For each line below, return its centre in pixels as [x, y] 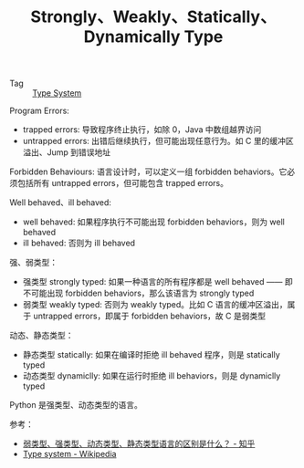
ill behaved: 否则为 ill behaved [79, 243]
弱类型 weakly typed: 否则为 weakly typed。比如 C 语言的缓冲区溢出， [155, 305]
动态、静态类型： [42, 336]
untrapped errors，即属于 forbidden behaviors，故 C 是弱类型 [150, 316]
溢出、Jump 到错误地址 [67, 152]
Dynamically [132, 37]
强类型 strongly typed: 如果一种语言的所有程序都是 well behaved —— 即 [158, 282]
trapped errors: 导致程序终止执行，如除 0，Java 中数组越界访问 [142, 130]
